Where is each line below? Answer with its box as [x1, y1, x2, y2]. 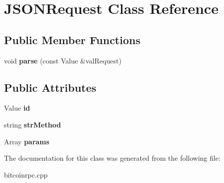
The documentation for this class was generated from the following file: [4, 153, 221, 163]
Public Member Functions [4, 32, 140, 47]
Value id [4, 103, 30, 113]
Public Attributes [4, 79, 97, 95]
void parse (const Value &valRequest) [4, 55, 121, 65]
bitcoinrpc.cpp [4, 169, 48, 180]
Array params [4, 136, 50, 146]
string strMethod [4, 119, 61, 129]
